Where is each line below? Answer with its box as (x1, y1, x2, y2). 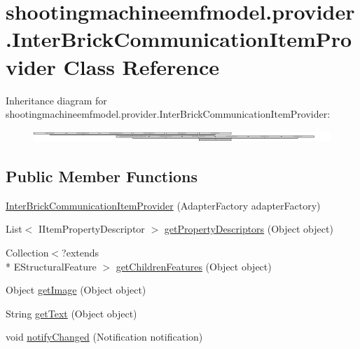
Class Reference (63, 52, 220, 81)
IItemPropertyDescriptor (38, 221, 145, 236)
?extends (62, 245, 99, 259)
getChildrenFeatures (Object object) (116, 259, 272, 273)
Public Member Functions (6, 165, 198, 186)
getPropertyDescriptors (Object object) (164, 221, 333, 236)
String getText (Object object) (6, 306, 137, 320)
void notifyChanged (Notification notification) (6, 329, 203, 344)
